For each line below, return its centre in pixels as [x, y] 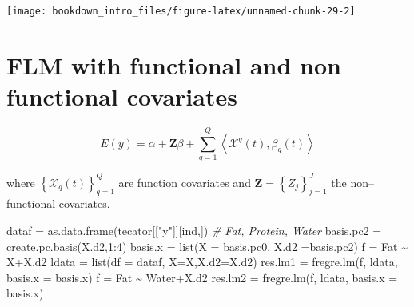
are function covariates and [185, 182]
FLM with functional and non [174, 64]
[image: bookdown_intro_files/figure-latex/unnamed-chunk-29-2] [181, 11]
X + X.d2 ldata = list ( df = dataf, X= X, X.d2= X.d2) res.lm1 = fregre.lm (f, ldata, [202, 262]
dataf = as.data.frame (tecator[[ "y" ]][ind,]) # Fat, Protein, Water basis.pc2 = [194, 230]
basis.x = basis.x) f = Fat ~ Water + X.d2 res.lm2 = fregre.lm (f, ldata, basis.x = [202, 277]
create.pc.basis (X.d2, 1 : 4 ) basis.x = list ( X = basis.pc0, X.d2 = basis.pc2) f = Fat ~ [207, 246]
